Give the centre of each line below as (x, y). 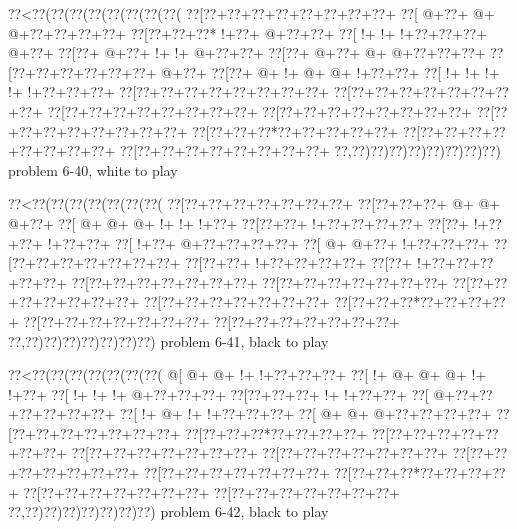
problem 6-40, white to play (93, 169)
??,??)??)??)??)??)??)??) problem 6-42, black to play (168, 511)
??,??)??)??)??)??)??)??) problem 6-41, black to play (168, 340)
